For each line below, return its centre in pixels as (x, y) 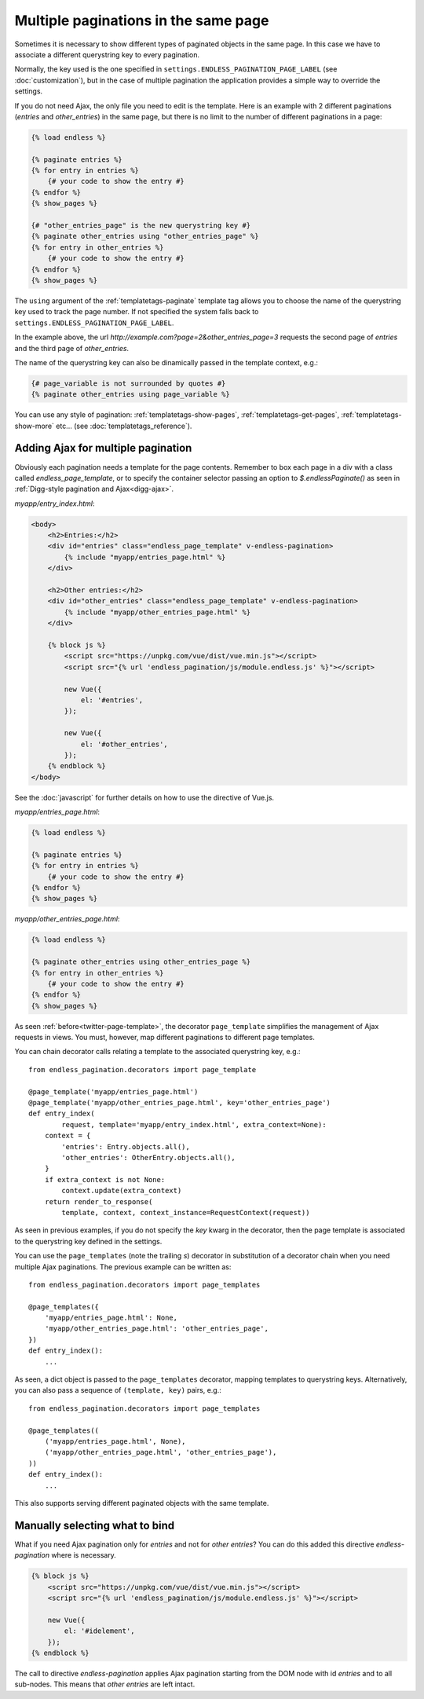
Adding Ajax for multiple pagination (103, 448)
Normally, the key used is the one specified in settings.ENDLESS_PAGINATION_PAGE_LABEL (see (176, 69)
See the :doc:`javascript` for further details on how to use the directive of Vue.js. (144, 797)
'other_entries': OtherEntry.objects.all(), (148, 1157)
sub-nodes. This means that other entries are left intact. (105, 1684)
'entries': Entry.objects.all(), (126, 1146)
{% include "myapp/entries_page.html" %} (145, 557)
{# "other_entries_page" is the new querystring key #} (141, 225)
